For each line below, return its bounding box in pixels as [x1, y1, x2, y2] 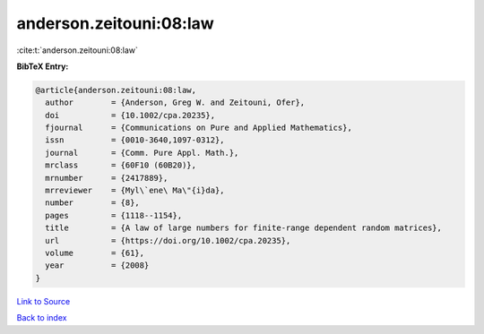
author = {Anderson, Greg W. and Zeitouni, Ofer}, [45, 98, 306, 107]
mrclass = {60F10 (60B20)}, [45, 160, 197, 170]
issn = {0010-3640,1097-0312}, [45, 135, 225, 145]
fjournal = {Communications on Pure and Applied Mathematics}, [45, 123, 353, 133]
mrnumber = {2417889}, [45, 173, 169, 183]
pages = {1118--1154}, [45, 210, 183, 220]
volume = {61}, [45, 248, 145, 258]
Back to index [16, 313, 67, 323]
